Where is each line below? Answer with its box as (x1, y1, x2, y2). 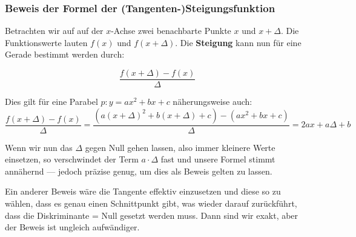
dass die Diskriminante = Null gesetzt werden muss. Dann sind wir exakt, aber (5, 209, 298, 221)
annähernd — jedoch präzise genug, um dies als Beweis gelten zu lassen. (5, 164, 272, 177)
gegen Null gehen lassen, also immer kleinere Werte (85, 141, 275, 153)
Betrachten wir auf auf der (5, 24, 104, 37)
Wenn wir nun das (5, 141, 73, 153)
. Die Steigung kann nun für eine (175, 36, 302, 48)
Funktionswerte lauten (5, 36, 88, 48)
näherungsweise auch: (173, 95, 252, 108)
